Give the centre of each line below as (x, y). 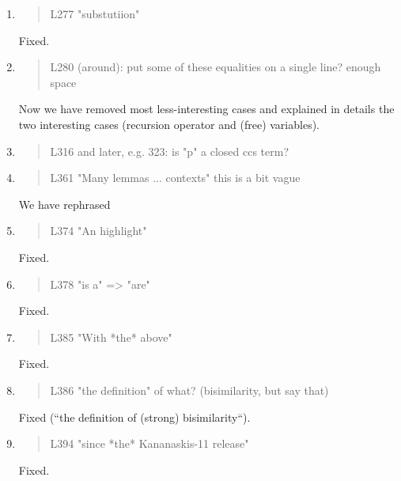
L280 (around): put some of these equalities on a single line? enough (216, 67)
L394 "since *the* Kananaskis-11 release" (149, 443)
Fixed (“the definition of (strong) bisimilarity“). (134, 417)
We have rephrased (64, 204)
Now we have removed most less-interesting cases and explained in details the (206, 109)
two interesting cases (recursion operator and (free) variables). (169, 124)
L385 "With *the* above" (111, 337)
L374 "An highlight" (98, 231)
